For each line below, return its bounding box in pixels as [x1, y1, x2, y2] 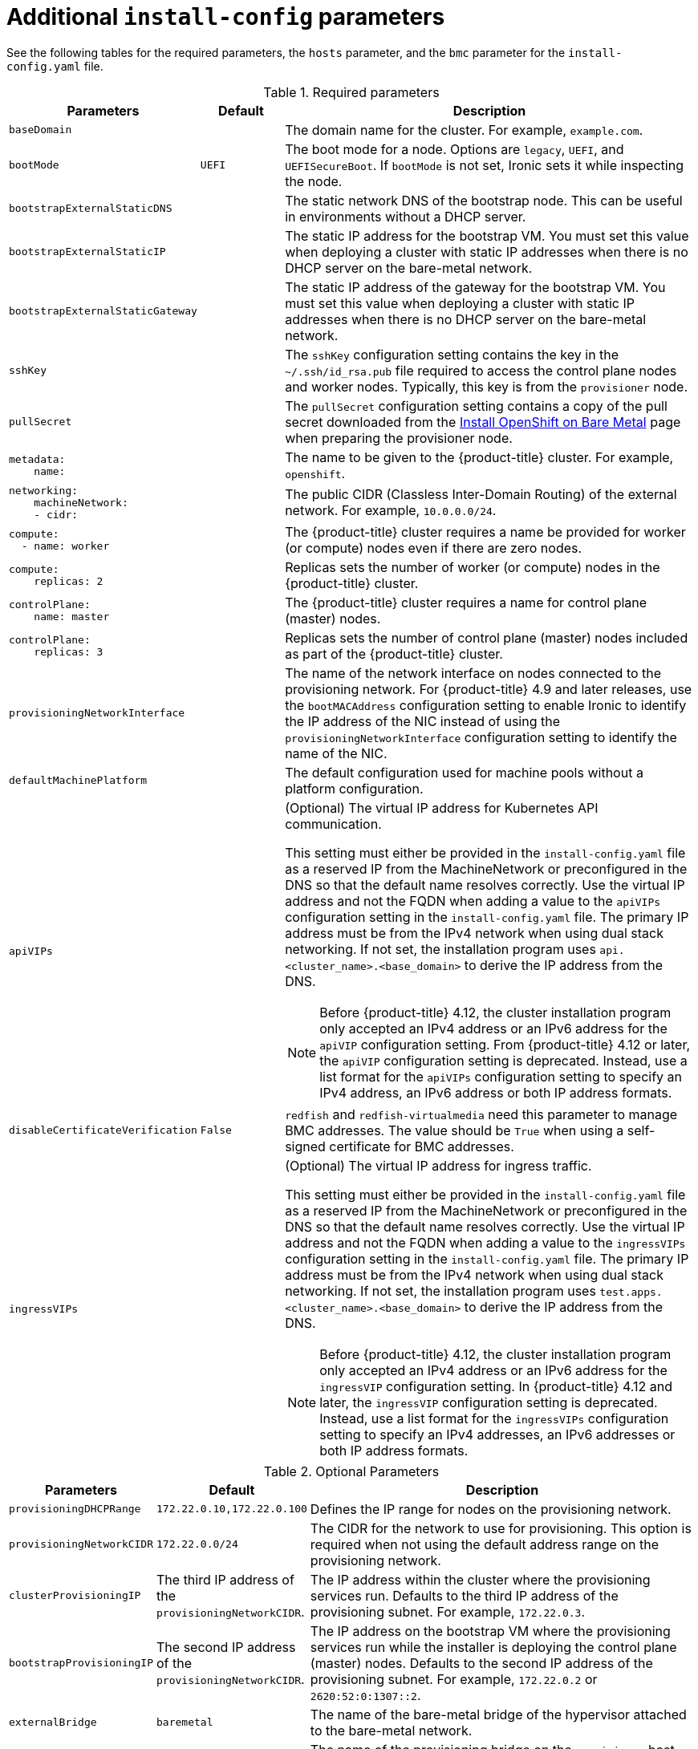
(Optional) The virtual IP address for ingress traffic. [285, 1157, 592, 1174]
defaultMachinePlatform [9, 774, 148, 787]
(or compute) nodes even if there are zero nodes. [285, 539, 582, 556]
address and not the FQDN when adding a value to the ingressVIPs [285, 1234, 686, 1251]
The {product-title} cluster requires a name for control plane [285, 594, 647, 611]
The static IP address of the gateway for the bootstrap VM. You [285, 278, 666, 295]
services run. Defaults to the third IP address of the [310, 1587, 619, 1604]
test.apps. [599, 1285, 663, 1298]
